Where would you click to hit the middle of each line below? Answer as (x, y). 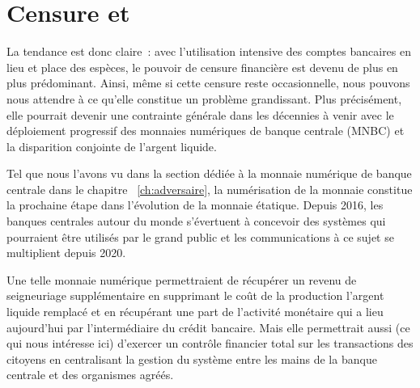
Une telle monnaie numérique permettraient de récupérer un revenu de (182, 279)
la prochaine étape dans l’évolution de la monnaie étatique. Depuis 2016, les (195, 205)
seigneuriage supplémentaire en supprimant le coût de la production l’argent (195, 295)
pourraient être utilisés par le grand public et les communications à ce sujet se (200, 236)
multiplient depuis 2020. (66, 253)
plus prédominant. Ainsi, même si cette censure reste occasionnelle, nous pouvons (208, 83)
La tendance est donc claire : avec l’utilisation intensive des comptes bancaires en (209, 51)
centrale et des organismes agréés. (90, 375)
